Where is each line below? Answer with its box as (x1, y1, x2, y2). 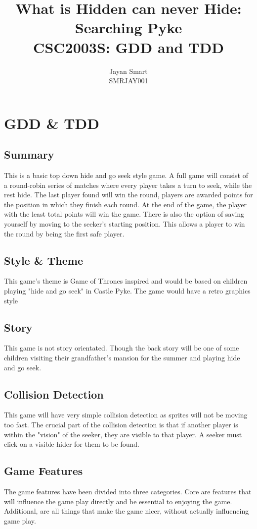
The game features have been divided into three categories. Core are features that (4, 486, 252, 496)
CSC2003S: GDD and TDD (33, 37, 224, 57)
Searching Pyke (75, 17, 182, 38)
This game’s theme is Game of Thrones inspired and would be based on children (4, 276, 248, 286)
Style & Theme (4, 252, 83, 268)
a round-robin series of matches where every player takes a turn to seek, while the (4, 179, 252, 190)
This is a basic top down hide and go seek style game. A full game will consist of (4, 170, 248, 180)
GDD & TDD (4, 113, 99, 133)
